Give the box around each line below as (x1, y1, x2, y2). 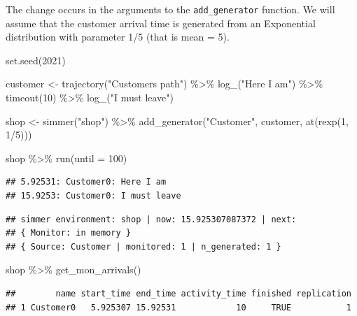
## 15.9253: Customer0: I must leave (6, 191, 181, 201)
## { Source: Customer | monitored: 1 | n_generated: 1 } (6, 241, 281, 252)
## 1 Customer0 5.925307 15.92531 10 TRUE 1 (6, 302, 351, 313)
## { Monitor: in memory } (6, 228, 131, 238)
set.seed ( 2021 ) (6, 52, 66, 67)
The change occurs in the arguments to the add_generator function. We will (6, 2, 335, 16)
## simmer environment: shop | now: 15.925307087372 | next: (6, 214, 297, 224)
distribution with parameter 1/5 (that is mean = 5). (6, 29, 230, 44)
